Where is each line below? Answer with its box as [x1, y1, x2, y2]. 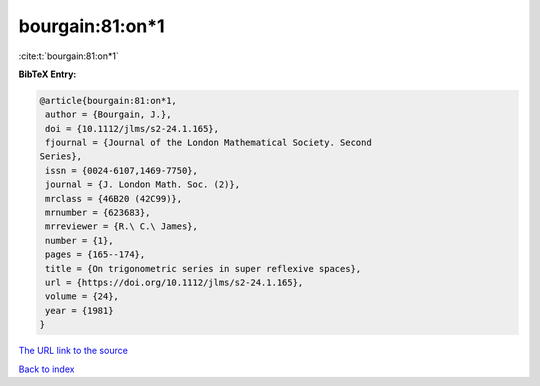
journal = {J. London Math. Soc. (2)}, [45, 179, 240, 190]
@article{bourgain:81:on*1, [39, 95, 177, 106]
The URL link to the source [18, 345, 129, 357]
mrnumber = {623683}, [45, 207, 151, 219]
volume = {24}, [45, 291, 120, 302]
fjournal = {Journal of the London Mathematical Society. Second [45, 137, 372, 149]
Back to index [18, 363, 75, 375]
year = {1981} [45, 305, 114, 316]
